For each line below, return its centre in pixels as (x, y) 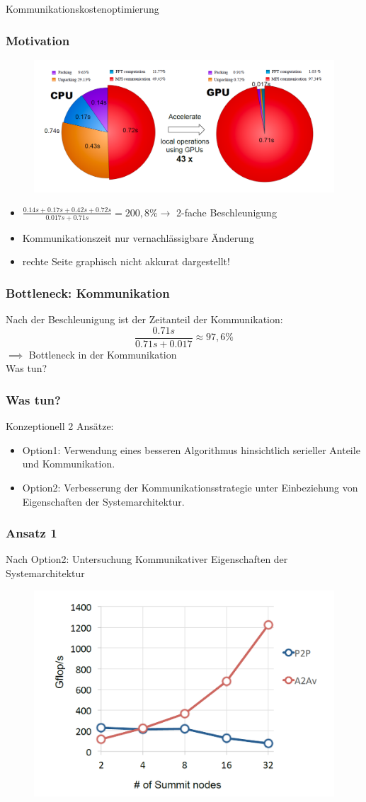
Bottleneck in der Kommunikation (103, 354)
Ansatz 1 (32, 533)
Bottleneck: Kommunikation (88, 292)
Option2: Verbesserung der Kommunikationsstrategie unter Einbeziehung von (190, 488)
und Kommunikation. (69, 464)
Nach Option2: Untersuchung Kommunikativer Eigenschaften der (147, 559)
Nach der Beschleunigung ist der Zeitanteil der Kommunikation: (144, 319)
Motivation (38, 40)
